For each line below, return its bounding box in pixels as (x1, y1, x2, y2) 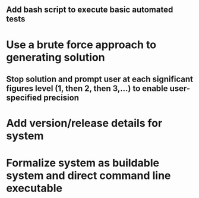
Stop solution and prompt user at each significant (6, 74, 193, 84)
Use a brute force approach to (6, 38, 157, 51)
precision (43, 92, 79, 103)
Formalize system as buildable (6, 156, 159, 170)
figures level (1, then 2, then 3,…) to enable (6, 83, 168, 93)
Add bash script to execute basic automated (6, 5, 173, 15)
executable (6, 181, 62, 195)
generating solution (6, 51, 105, 64)
